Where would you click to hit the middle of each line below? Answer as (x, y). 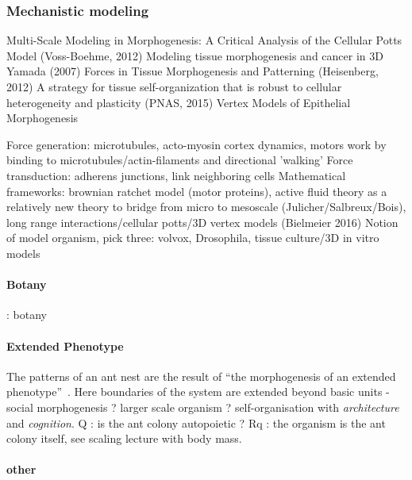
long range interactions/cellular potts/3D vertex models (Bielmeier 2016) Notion (202, 222)
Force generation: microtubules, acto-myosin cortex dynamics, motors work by (196, 144)
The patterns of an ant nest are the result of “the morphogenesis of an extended (201, 376)
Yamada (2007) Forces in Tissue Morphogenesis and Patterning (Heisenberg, (193, 71)
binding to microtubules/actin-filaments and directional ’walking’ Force (180, 160)
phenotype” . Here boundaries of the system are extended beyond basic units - (198, 392)
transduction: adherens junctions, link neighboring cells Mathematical (176, 175)
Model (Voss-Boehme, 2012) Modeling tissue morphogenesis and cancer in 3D (195, 55)
